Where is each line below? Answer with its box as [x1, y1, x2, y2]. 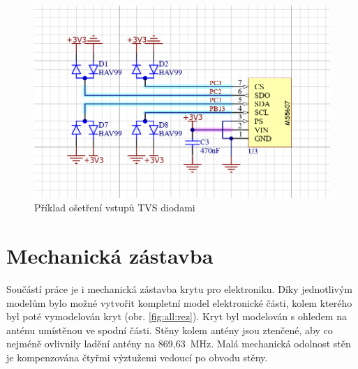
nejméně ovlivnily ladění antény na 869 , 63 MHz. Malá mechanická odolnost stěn [6, 336, 351, 351]
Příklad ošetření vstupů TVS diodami [34, 200, 195, 215]
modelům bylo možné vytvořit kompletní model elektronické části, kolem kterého [6, 295, 352, 310]
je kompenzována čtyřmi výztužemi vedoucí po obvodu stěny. [6, 349, 268, 364]
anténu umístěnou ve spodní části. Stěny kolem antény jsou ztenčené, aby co [6, 322, 333, 337]
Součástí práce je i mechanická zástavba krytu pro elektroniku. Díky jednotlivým [6, 281, 352, 296]
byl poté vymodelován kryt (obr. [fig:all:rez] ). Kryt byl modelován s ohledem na [6, 309, 347, 324]
